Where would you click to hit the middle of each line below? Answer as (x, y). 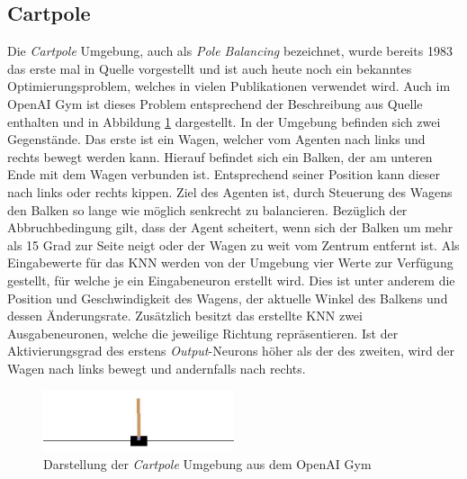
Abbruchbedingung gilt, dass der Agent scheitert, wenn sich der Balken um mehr (230, 227)
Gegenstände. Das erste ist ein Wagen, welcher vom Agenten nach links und (216, 139)
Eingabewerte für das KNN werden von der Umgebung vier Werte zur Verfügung (230, 262)
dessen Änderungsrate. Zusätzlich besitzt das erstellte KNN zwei (185, 316)
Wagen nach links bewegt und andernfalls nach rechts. (157, 368)
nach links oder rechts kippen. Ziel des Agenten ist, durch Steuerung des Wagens (230, 191)
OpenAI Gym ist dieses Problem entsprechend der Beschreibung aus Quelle (215, 103)
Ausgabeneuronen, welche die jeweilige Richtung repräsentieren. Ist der (203, 333)
